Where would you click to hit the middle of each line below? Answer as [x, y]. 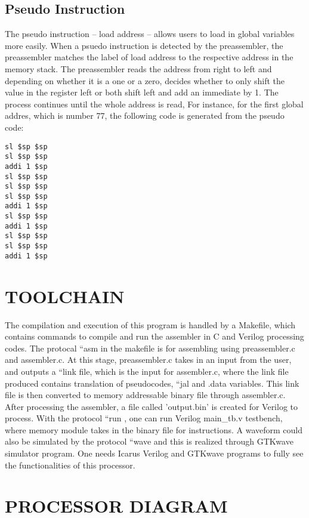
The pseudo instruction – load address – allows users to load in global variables [150, 34]
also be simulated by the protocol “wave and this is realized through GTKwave [149, 441]
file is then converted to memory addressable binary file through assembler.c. [145, 395]
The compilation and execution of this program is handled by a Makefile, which [150, 324]
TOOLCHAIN [65, 296]
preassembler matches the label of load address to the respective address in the [149, 57]
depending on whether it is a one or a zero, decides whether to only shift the [145, 80]
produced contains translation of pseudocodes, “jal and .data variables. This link [152, 383]
